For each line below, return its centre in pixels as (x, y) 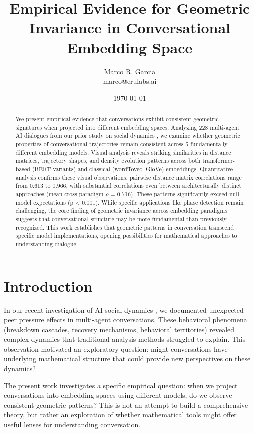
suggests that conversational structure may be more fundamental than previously (121, 219)
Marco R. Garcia (130, 71)
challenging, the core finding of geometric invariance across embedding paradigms (121, 211)
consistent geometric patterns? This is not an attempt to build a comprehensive (126, 405)
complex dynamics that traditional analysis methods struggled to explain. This (125, 339)
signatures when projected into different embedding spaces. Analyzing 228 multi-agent (127, 127)
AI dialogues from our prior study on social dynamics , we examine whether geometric (128, 136)
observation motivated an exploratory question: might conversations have (116, 349)
